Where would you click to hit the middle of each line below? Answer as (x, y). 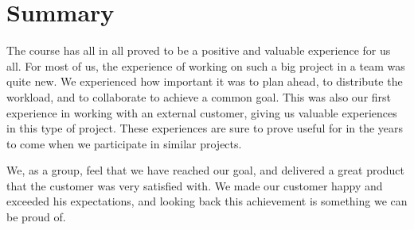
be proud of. (36, 217)
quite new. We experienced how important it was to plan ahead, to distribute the (205, 81)
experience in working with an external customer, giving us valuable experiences (202, 112)
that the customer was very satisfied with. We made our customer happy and (195, 185)
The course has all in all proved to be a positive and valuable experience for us (199, 50)
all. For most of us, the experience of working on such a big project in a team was (206, 65)
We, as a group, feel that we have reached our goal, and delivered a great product (206, 170)
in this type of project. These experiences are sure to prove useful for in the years (205, 128)
